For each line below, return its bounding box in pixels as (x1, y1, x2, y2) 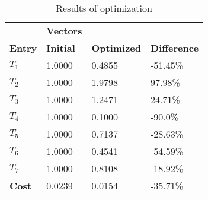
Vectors (46, 24, 82, 37)
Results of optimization (56, 1, 152, 15)
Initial (46, 41, 75, 55)
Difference (151, 41, 199, 55)
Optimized (91, 41, 142, 55)
